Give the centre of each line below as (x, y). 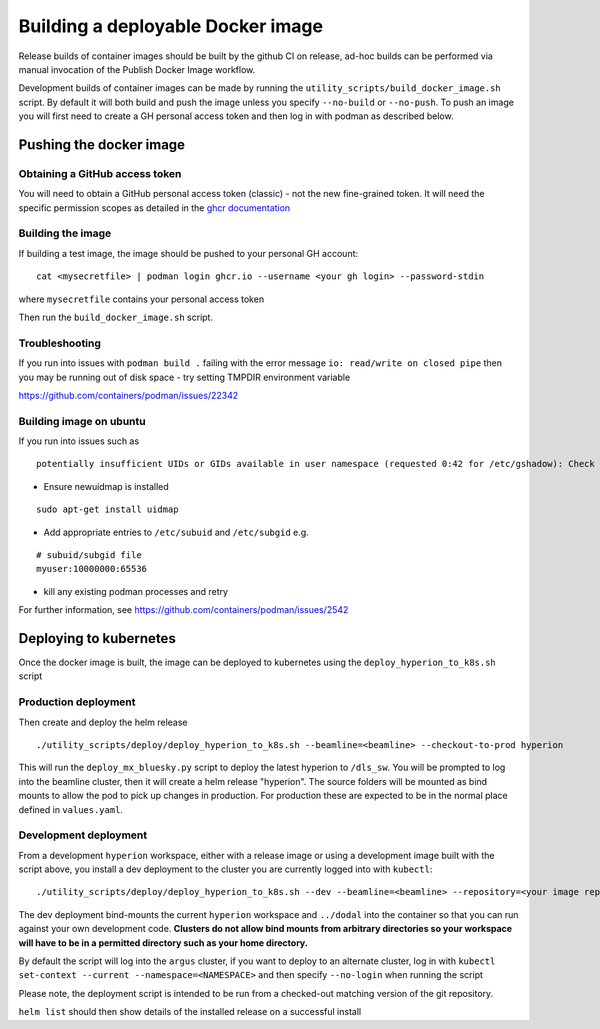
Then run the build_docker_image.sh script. (116, 317)
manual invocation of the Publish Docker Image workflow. (137, 69)
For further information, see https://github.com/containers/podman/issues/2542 (183, 610)
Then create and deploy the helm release (103, 722)
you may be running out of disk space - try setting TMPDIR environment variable (184, 377)
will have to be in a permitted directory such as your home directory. (163, 942)
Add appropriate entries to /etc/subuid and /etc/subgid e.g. (176, 532)
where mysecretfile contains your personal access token (141, 299)
